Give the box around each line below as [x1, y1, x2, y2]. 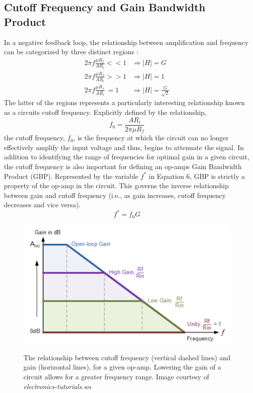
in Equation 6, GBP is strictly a [148, 171, 245, 181]
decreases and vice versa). [4, 199, 81, 210]
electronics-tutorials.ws [23, 381, 91, 391]
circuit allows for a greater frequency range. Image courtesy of [23, 371, 209, 382]
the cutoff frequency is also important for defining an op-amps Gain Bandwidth [4, 161, 242, 171]
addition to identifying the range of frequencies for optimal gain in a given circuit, [4, 152, 250, 162]
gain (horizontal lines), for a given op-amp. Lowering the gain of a [23, 362, 221, 372]
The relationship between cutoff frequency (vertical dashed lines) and [23, 352, 231, 362]
